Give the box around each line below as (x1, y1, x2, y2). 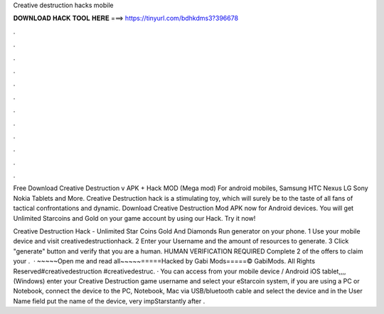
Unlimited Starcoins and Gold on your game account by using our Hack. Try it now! (13, 214, 256, 222)
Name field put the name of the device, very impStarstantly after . (13, 296, 206, 305)
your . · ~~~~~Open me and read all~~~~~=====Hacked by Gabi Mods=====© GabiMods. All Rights (13, 257, 316, 266)
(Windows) (13, 276, 46, 285)
